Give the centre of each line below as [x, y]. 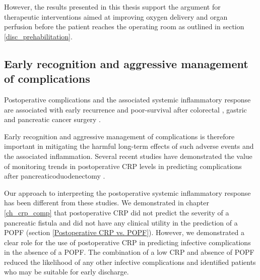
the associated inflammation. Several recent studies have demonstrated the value [128, 156]
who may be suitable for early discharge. [67, 272]
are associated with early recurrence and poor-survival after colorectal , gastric [125, 109]
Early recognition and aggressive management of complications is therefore [119, 136]
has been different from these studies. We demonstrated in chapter [107, 203]
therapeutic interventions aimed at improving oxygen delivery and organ [116, 16]
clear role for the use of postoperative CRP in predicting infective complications [127, 242]
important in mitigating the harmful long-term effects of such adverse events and [129, 146]
